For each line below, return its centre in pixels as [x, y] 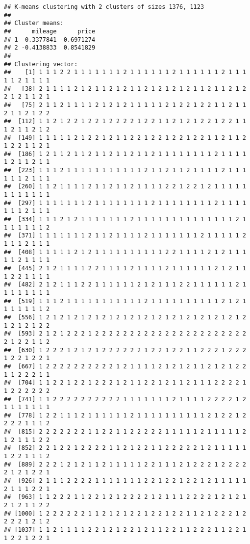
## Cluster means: [34, 23]
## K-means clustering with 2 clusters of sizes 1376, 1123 [104, 7]
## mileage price [50, 31]
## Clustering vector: [41, 64]
